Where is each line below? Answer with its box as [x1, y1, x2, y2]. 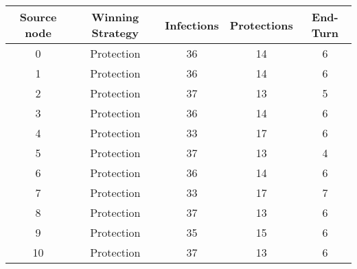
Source [19, 9, 57, 25]
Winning [91, 9, 139, 25]
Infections [165, 16, 219, 33]
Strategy [91, 25, 139, 40]
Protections [229, 16, 293, 33]
